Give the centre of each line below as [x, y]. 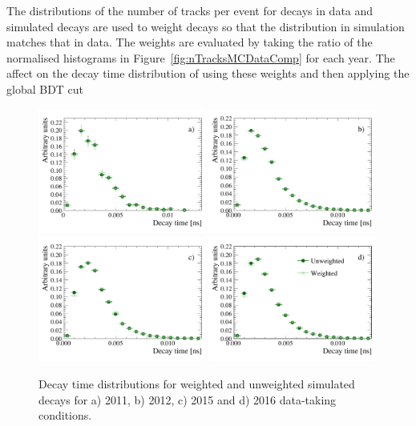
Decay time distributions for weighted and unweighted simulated [197, 383]
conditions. [65, 415]
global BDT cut [45, 88]
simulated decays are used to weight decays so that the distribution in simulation [206, 26]
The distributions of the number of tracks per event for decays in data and [190, 10]
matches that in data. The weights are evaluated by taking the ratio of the [190, 42]
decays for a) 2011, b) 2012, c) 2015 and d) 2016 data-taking [188, 399]
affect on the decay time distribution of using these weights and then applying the [208, 73]
